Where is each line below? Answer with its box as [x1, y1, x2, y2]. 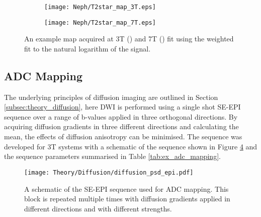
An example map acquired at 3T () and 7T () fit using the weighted [24, 33, 234, 44]
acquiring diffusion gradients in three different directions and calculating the [4, 121, 239, 132]
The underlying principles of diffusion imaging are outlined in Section [4, 91, 218, 102]
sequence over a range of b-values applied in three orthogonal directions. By [4, 111, 238, 122]
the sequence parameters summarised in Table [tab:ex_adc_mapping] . [4, 151, 221, 161]
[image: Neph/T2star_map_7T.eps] [44, 19, 156, 26]
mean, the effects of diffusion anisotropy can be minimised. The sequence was [4, 131, 242, 142]
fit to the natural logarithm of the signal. [24, 43, 151, 53]
